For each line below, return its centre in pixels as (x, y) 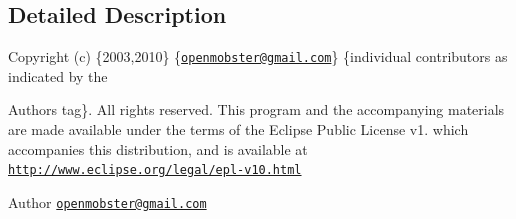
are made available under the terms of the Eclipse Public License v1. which (238, 129)
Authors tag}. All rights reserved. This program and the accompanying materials (256, 109)
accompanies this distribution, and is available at (158, 148)
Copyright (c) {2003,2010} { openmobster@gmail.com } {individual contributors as (258, 56)
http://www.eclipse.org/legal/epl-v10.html (155, 170)
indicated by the (58, 75)
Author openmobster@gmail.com (107, 201)
